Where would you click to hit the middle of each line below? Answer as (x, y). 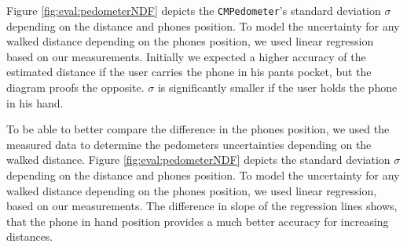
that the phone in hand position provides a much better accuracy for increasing (198, 221)
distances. (30, 236)
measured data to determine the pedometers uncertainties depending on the (189, 144)
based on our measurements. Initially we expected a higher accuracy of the (186, 56)
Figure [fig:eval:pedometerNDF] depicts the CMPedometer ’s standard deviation (194, 10)
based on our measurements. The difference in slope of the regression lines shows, (202, 206)
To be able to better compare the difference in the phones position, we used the (198, 129)
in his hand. (35, 102)
